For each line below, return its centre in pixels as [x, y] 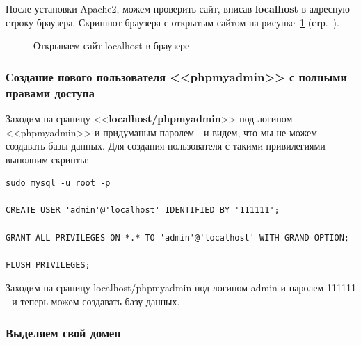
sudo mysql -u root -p [58, 183]
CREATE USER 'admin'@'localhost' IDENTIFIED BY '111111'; [143, 210]
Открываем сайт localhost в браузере [112, 46]
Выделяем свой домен [63, 332]
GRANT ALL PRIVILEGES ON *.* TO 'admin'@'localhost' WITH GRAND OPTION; [177, 238]
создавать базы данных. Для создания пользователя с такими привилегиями [166, 146]
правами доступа [50, 92]
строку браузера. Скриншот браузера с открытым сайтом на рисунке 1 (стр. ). [173, 22]
